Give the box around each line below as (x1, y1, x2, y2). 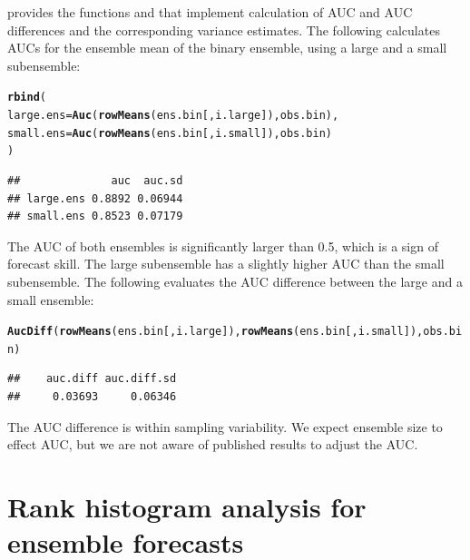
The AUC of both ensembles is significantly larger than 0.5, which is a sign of (7, 236, 438, 255)
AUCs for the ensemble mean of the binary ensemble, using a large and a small (7, 38, 447, 57)
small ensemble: (7, 290, 94, 309)
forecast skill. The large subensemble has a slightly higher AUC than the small (7, 254, 445, 273)
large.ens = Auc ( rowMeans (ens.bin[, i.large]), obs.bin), (7, 109, 339, 123)
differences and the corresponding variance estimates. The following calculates (7, 20, 440, 39)
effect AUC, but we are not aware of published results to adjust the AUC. (7, 435, 418, 454)
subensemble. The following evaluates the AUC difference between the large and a (7, 271, 463, 290)
